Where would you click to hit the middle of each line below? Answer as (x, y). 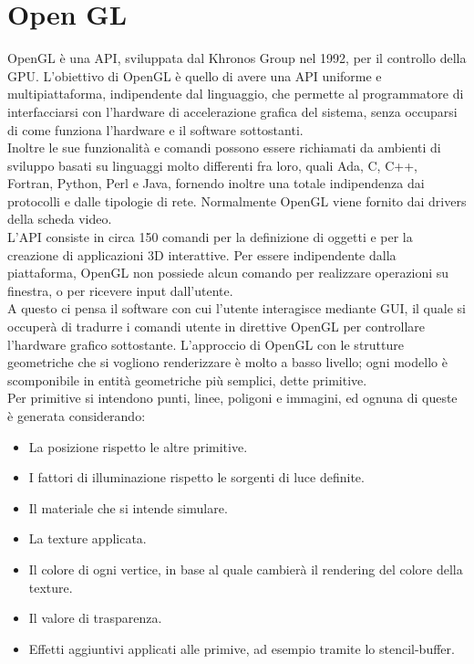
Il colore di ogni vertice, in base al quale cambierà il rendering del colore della (246, 569)
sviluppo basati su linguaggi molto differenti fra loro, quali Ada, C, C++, (212, 165)
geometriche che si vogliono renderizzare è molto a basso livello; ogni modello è (227, 362)
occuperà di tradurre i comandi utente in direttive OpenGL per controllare (216, 327)
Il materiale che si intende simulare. (128, 507)
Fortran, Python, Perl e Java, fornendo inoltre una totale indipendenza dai (216, 183)
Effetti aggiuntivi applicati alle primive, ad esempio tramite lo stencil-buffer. (242, 648)
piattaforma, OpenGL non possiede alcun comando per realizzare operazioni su (228, 273)
